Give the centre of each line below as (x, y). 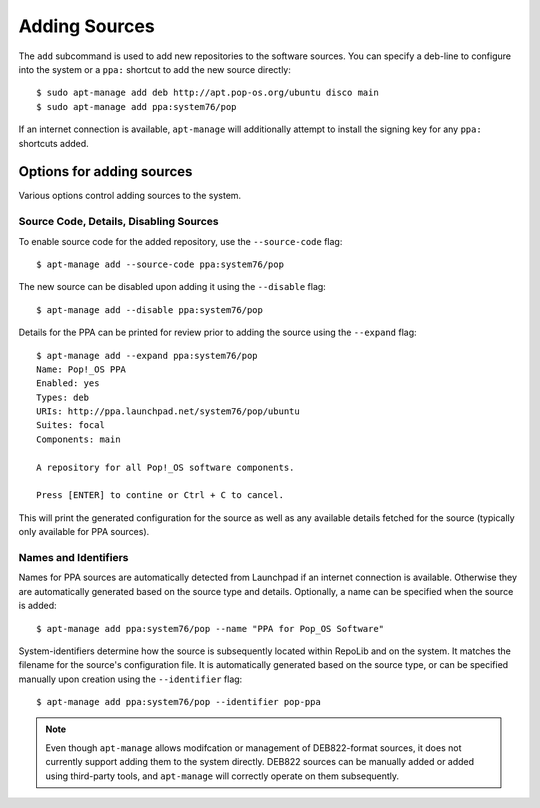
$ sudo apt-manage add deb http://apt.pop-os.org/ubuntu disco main (207, 93)
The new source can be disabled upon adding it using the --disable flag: (172, 287)
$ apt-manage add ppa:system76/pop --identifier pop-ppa (179, 702)
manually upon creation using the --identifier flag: (130, 679)
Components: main (78, 439)
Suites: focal (70, 425)
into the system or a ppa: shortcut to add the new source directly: (155, 69)
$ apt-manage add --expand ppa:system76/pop (147, 355)
